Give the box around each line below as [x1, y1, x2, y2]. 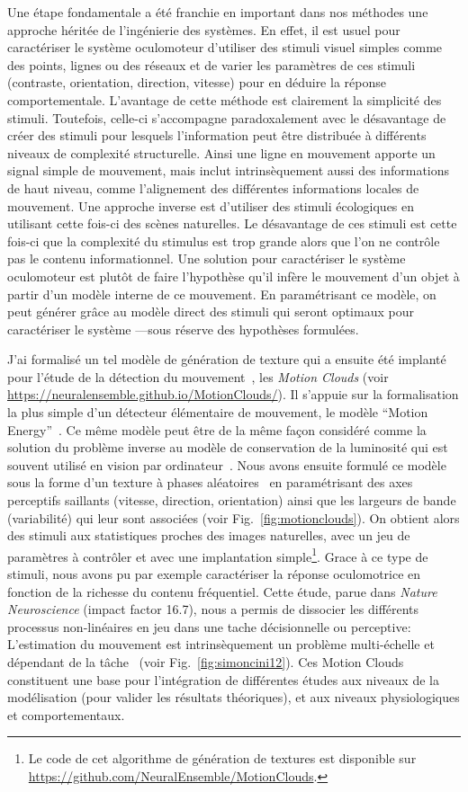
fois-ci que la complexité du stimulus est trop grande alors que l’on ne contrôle [7, 231, 440, 250]
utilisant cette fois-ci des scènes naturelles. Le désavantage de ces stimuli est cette [7, 214, 457, 233]
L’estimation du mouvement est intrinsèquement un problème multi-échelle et [7, 635, 435, 654]
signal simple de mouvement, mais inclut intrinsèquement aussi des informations [7, 161, 450, 180]
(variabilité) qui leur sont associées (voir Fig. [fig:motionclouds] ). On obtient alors [7, 508, 460, 527]
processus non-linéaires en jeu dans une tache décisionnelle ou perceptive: [7, 617, 411, 636]
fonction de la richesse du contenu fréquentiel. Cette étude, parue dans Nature [7, 582, 437, 601]
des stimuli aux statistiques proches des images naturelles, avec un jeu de [7, 526, 410, 545]
